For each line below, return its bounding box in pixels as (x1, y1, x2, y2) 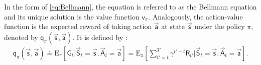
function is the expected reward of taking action (4, 21, 152, 31)
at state (161, 21, 185, 31)
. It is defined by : (72, 31, 127, 42)
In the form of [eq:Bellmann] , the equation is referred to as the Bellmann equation (4, 1, 257, 11)
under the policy (194, 21, 245, 31)
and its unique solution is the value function (4, 11, 140, 21)
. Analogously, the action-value (148, 11, 243, 21)
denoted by (4, 31, 38, 42)
